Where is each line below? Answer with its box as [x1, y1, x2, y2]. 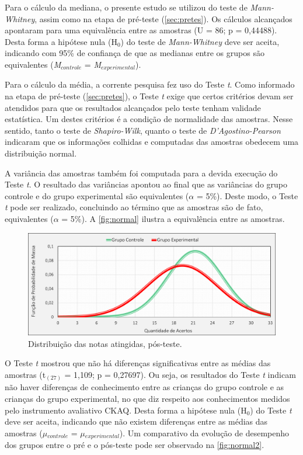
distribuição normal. [5, 147, 77, 159]
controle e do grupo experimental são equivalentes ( [5, 189, 189, 202]
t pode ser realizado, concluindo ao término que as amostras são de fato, [5, 201, 263, 213]
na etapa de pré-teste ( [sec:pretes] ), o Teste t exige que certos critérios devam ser [5, 90, 294, 102]
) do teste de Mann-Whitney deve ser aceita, [120, 35, 280, 47]
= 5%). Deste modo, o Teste [196, 189, 298, 202]
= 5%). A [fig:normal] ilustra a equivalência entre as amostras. [61, 212, 285, 224]
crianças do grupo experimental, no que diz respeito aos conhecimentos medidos [5, 393, 290, 404]
